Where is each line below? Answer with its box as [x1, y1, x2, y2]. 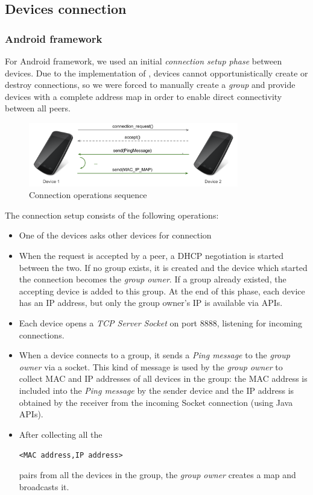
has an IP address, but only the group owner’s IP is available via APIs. [19, 296, 283, 309]
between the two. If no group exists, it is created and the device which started [19, 261, 308, 273]
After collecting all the [19, 428, 103, 440]
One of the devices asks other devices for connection [19, 229, 212, 241]
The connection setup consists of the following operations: [5, 208, 219, 221]
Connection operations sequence [29, 188, 147, 201]
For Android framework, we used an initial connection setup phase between [5, 55, 282, 67]
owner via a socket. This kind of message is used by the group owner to [19, 360, 283, 373]
